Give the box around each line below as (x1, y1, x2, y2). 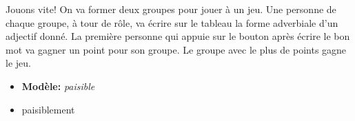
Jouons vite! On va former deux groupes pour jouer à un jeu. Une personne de (6, 2, 336, 16)
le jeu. (6, 56, 31, 70)
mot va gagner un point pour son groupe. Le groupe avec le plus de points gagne (6, 42, 347, 56)
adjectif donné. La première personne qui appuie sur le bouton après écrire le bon (6, 29, 350, 43)
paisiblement (21, 102, 75, 116)
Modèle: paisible (21, 78, 95, 93)
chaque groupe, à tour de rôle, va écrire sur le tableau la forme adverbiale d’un (6, 15, 338, 30)
